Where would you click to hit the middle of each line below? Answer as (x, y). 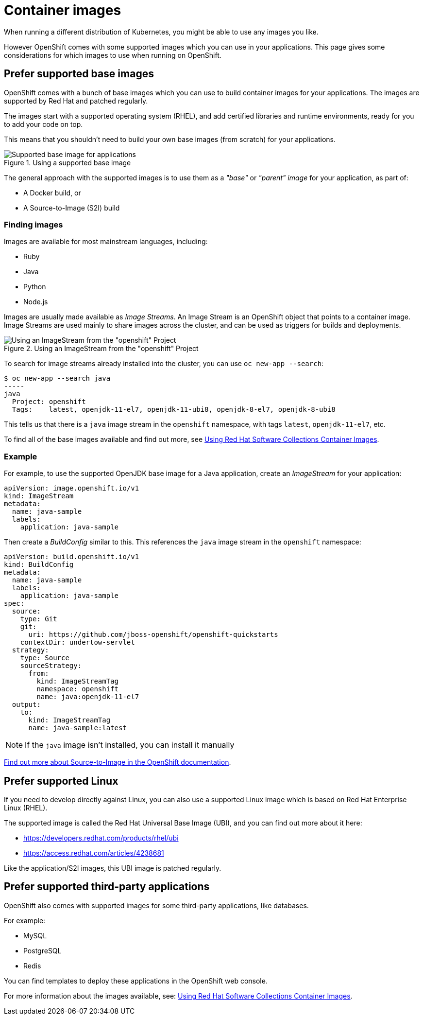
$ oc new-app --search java (57, 378)
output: (26, 705)
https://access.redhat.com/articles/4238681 (94, 853)
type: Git (39, 619)
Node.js (36, 302)
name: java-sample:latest (77, 728)
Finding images (34, 224)
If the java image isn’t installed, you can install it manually (130, 745)
